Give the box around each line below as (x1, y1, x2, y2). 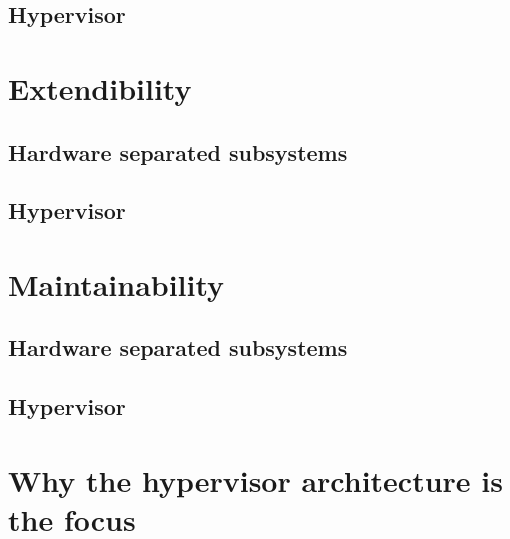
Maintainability (8, 263, 225, 304)
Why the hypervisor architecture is (8, 459, 503, 500)
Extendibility (8, 67, 192, 108)
